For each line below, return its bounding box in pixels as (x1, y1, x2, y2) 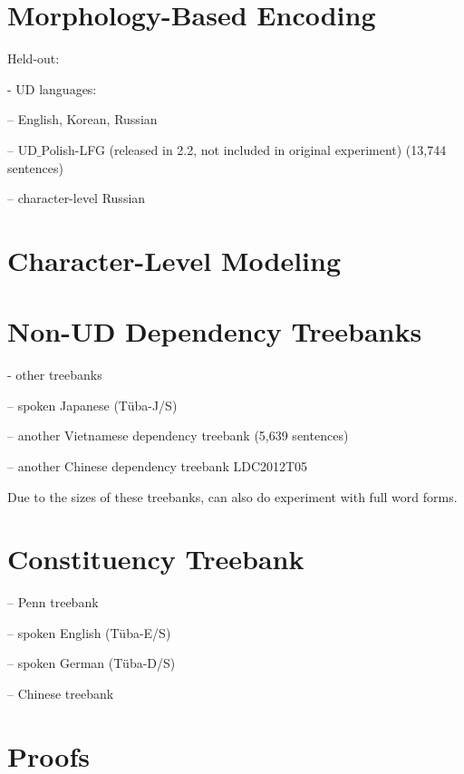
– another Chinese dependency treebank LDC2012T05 (7, 456, 308, 475)
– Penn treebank (7, 593, 99, 612)
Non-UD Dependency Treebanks (7, 313, 422, 350)
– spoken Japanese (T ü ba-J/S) (7, 395, 178, 414)
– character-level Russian (7, 189, 146, 208)
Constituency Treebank (7, 540, 304, 577)
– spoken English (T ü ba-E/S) (7, 623, 171, 642)
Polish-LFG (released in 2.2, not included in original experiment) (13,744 (41, 140, 447, 159)
